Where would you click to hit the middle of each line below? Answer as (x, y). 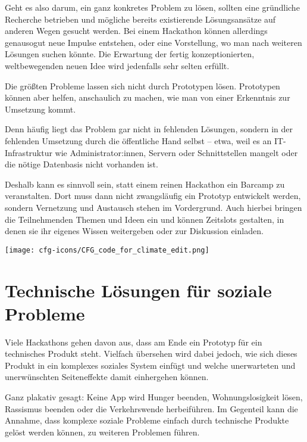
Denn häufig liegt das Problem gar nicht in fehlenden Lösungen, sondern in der (149, 129)
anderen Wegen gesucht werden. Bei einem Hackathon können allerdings (136, 31)
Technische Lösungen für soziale (138, 290)
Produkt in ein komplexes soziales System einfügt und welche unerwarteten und (150, 365)
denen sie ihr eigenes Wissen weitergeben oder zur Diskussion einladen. (134, 231)
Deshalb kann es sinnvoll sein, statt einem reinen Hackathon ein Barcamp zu (145, 184)
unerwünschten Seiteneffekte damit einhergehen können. (107, 377)
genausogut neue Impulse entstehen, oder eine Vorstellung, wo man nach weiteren (153, 42)
